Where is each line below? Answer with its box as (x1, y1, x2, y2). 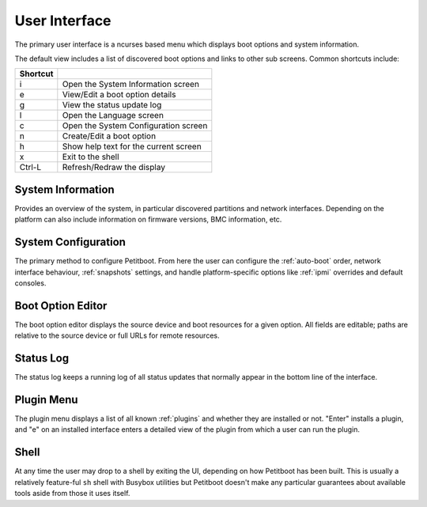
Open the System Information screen (62, 79, 199, 90)
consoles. (14, 278, 47, 288)
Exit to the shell (62, 151, 119, 162)
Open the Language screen (62, 110, 164, 121)
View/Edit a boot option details (62, 89, 176, 100)
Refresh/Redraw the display (62, 162, 166, 173)
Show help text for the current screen (62, 141, 202, 152)
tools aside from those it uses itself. (14, 489, 130, 498)
